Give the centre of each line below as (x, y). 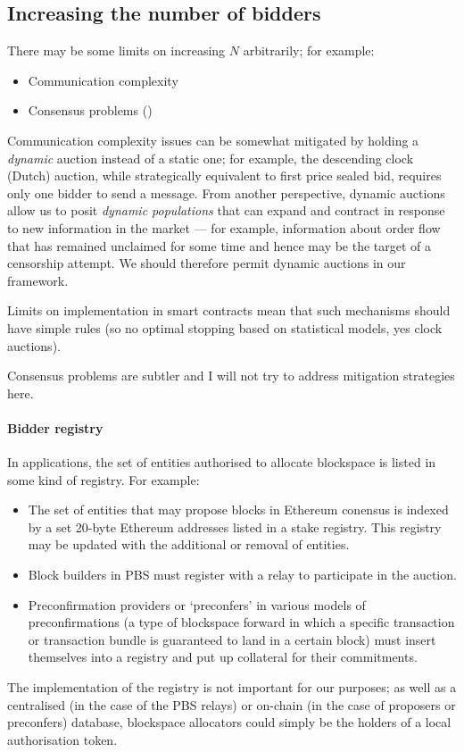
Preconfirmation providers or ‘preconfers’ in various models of (197, 604)
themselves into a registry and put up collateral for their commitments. (223, 657)
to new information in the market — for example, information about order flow (224, 227)
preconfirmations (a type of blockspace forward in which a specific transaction (241, 622)
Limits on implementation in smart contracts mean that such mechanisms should (229, 310)
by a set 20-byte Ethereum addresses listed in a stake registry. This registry (235, 526)
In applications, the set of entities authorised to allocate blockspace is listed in (222, 462)
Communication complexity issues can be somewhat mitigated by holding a (213, 140)
